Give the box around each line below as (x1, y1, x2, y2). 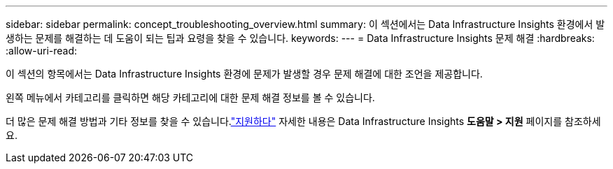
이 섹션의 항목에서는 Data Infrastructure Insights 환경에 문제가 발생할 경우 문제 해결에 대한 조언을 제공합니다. (6, 68, 483, 80)
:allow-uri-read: (6, 45, 78, 57)
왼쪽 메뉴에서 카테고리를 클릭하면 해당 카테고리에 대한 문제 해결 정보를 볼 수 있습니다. (6, 91, 375, 103)
